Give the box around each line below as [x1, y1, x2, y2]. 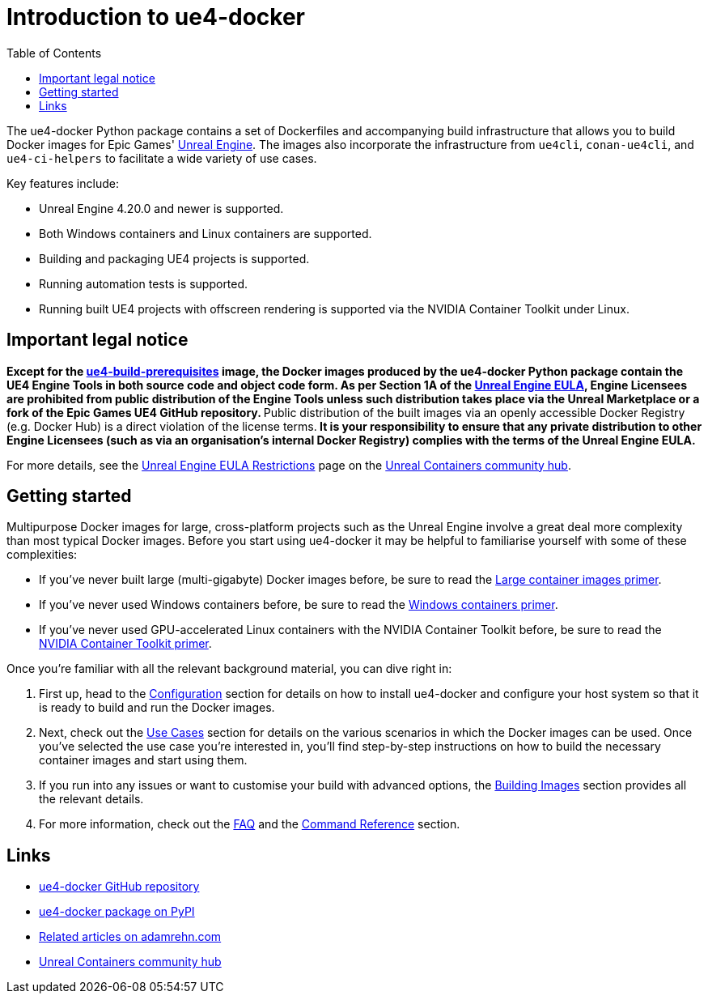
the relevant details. [39, 792, 144, 806]
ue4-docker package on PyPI [39, 904, 195, 919]
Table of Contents [6, 45, 102, 60]
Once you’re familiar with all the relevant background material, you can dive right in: [6, 662, 452, 676]
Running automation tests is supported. [39, 276, 248, 291]
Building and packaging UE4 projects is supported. [39, 251, 310, 266]
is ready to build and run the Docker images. [39, 700, 275, 715]
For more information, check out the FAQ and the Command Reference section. [39, 817, 460, 832]
